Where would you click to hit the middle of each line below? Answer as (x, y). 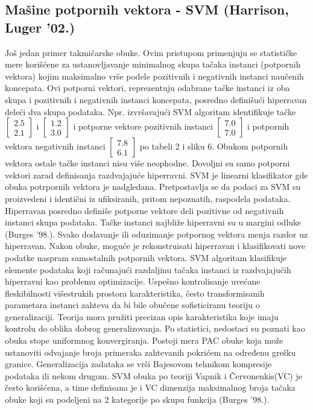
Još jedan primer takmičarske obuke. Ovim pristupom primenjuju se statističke (151, 52)
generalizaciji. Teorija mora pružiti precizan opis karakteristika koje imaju (142, 316)
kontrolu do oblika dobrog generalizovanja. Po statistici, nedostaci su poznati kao (155, 328)
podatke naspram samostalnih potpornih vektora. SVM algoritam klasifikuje (146, 257)
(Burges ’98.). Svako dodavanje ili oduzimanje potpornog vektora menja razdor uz (156, 234)
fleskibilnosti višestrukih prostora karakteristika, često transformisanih (135, 293)
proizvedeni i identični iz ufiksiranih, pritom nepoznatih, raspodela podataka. (148, 198)
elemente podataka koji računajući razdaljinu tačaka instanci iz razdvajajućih (148, 269)
